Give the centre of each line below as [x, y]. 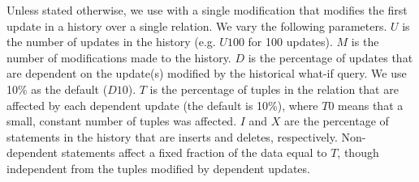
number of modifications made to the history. [119, 57]
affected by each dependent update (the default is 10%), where [162, 105]
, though [358, 152]
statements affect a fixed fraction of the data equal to [194, 152]
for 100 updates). [290, 42]
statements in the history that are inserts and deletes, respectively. [172, 136]
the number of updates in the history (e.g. [111, 42]
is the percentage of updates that [330, 57]
